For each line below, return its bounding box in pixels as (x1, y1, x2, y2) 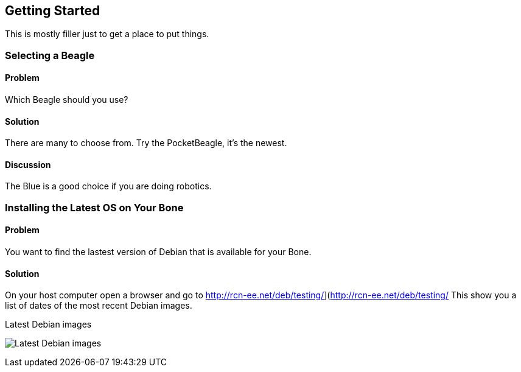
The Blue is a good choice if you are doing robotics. (5, 181, 212, 192)
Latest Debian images (5, 319, 92, 330)
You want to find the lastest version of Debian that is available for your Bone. (5, 247, 312, 258)
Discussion (5, 159, 51, 170)
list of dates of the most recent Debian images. (5, 300, 192, 311)
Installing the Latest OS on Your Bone (5, 201, 184, 214)
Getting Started (5, 3, 100, 18)
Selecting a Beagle (5, 49, 95, 61)
